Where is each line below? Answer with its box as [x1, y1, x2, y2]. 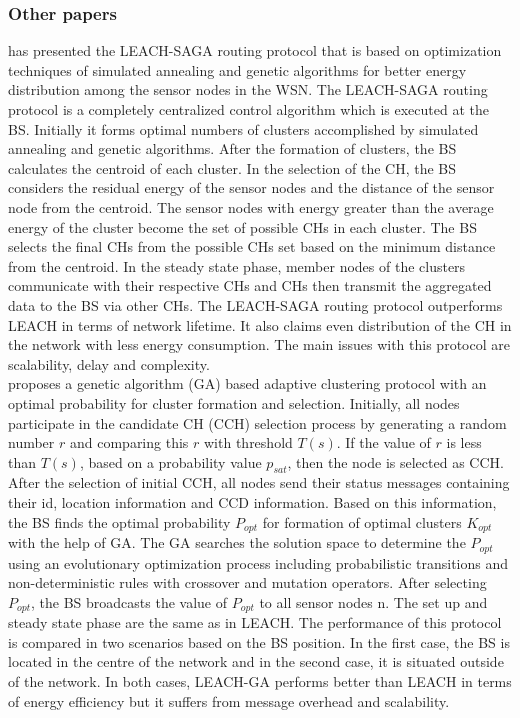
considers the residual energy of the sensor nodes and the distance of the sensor [8, 177, 495, 198]
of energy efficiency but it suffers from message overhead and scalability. [8, 690, 450, 711]
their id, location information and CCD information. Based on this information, [8, 492, 497, 513]
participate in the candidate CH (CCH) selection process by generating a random [8, 412, 507, 433]
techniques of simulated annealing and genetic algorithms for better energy [8, 59, 467, 80]
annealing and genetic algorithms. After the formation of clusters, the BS [8, 138, 457, 159]
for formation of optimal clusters [262, 511, 462, 532]
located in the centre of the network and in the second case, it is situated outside [8, 651, 504, 672]
